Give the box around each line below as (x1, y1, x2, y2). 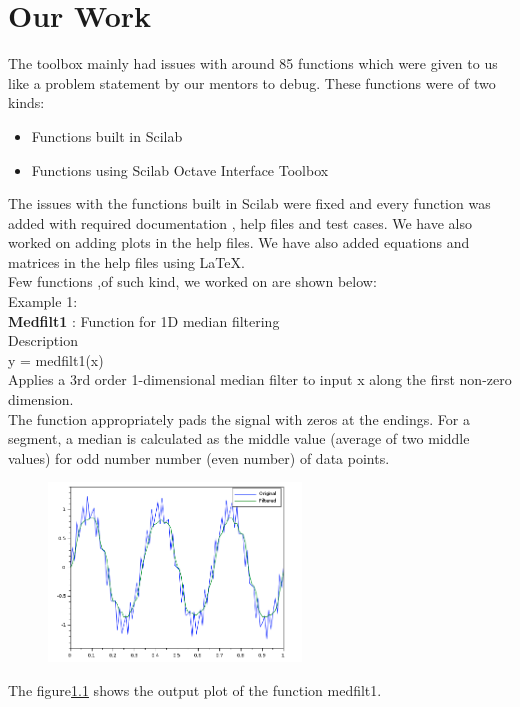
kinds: (8, 92, 45, 113)
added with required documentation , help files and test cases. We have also (8, 212, 473, 233)
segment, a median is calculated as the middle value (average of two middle (8, 428, 470, 449)
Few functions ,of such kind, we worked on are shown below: (8, 271, 377, 292)
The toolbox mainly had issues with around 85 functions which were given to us (8, 53, 498, 74)
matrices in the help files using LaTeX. (8, 251, 245, 272)
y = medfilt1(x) (8, 349, 104, 370)
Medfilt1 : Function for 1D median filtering (8, 310, 280, 331)
